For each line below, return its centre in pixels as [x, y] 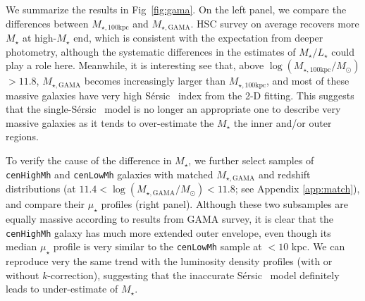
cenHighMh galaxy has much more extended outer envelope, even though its [168, 232]
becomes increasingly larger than [155, 81]
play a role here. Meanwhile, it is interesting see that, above [135, 65]
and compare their [45, 204]
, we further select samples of [251, 160]
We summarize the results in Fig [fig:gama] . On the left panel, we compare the [176, 9]
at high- [39, 38]
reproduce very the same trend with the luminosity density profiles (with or [169, 260]
